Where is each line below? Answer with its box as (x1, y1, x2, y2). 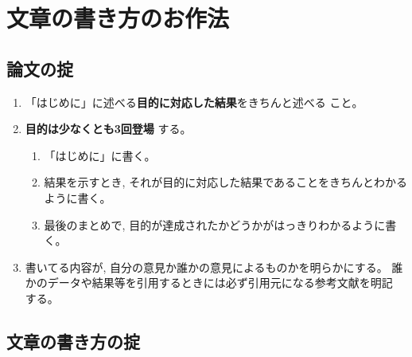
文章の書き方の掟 (6, 328, 140, 353)
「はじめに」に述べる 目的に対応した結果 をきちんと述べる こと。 (25, 93, 363, 110)
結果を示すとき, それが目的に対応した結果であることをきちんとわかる (44, 174, 408, 190)
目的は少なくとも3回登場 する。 (25, 120, 192, 137)
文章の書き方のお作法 (6, 2, 230, 34)
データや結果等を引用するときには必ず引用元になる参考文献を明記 (47, 274, 393, 291)
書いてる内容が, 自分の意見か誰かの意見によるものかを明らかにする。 (25, 258, 388, 275)
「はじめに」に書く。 (44, 147, 156, 163)
